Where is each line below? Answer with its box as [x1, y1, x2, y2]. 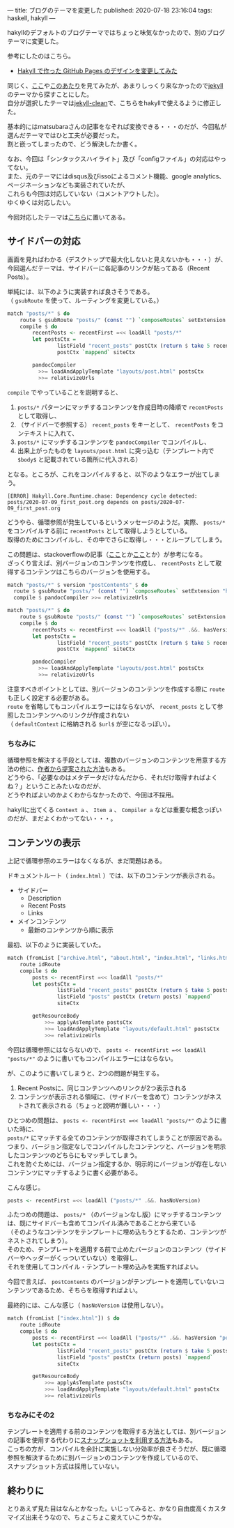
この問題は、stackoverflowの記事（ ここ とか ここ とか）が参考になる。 [7, 550, 207, 558]
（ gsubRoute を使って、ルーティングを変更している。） [7, 296, 163, 305]
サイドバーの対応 [7, 236, 81, 247]
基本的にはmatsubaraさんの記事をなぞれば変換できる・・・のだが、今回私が [7, 123, 227, 130]
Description [27, 894, 61, 903]
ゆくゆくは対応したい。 [7, 198, 75, 206]
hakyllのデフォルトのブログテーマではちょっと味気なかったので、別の [7, 29, 207, 36]
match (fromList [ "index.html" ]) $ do [7, 1315, 120, 1322]
